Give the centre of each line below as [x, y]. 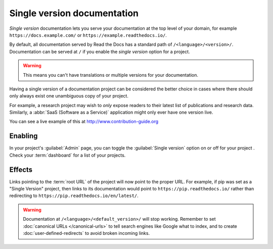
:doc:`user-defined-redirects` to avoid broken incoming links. [86, 233]
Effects [21, 169]
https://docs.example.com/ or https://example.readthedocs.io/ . [88, 35]
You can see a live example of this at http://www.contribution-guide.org [84, 122]
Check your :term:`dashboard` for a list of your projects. [67, 155]
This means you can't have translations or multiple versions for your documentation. [111, 75]
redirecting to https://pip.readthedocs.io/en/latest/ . [74, 196]
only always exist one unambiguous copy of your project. [69, 96]
